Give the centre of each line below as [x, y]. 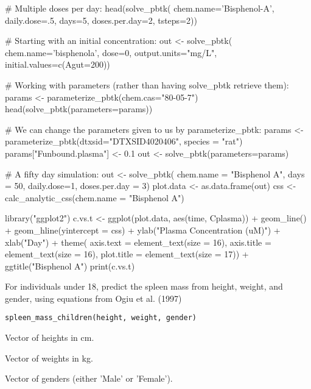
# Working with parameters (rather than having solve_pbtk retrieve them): [147, 84]
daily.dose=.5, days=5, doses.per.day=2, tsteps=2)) [101, 20]
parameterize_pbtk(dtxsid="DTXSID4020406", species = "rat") [124, 141]
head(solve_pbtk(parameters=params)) [79, 109]
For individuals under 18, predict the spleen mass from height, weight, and [144, 286]
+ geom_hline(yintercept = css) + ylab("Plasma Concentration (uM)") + [143, 230]
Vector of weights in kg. [49, 358]
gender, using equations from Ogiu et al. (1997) [93, 298]
